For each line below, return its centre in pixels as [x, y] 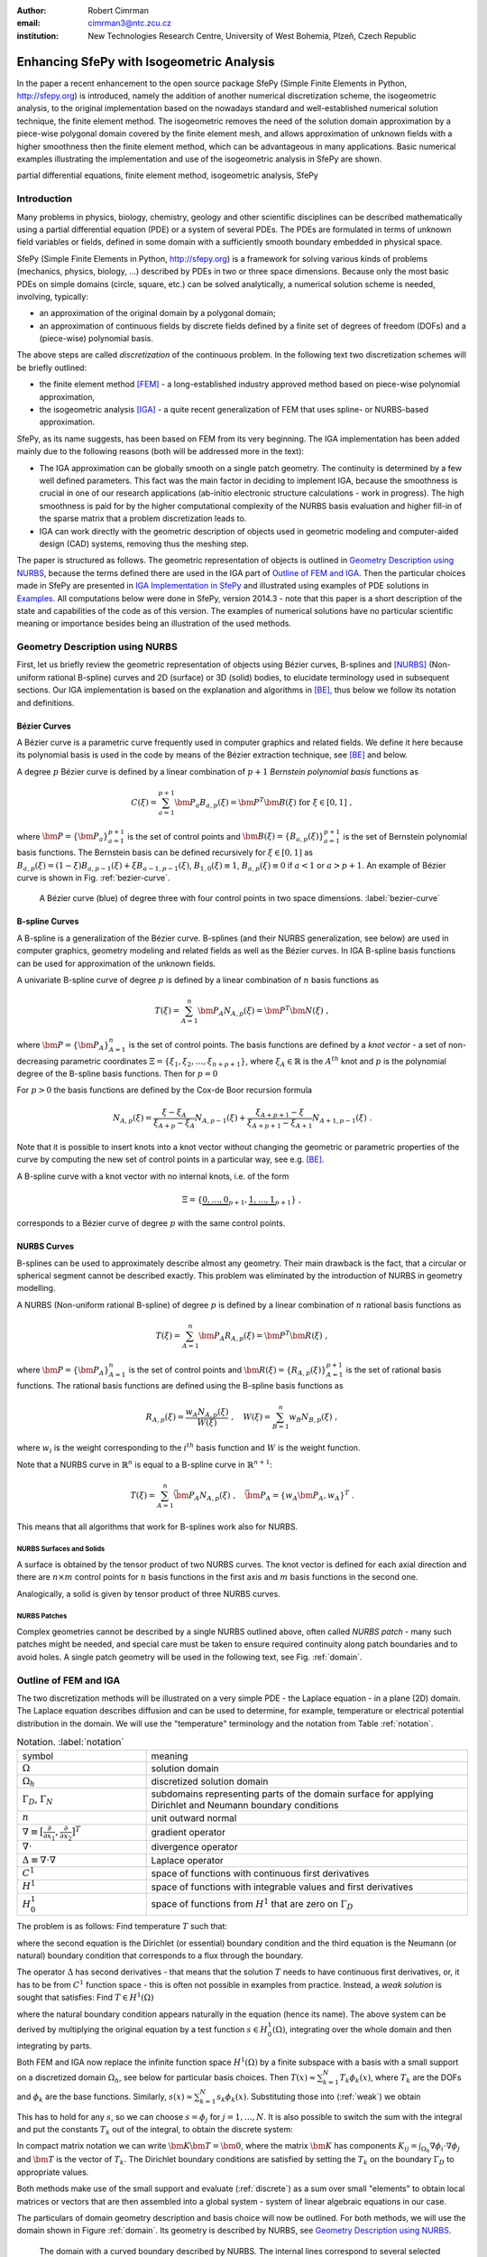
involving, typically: [53, 296]
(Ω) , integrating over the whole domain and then [362, 2029]
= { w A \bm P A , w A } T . [313, 1495]
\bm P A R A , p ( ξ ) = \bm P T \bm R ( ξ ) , [263, 1336]
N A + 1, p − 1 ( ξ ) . [342, 1119]
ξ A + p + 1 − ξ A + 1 [280, 1124]
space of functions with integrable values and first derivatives [282, 1887]
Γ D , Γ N [37, 1800]
